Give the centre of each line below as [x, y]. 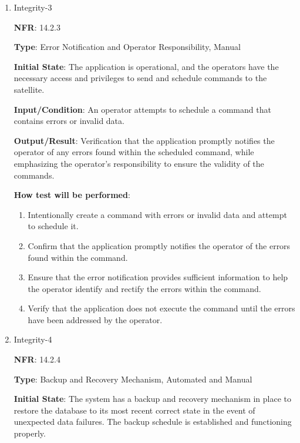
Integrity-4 [33, 339]
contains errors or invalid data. [69, 121]
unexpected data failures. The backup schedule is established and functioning [153, 422]
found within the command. [78, 257]
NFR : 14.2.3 [37, 27]
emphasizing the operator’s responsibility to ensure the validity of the [139, 163]
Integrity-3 [33, 7]
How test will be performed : [72, 195]
